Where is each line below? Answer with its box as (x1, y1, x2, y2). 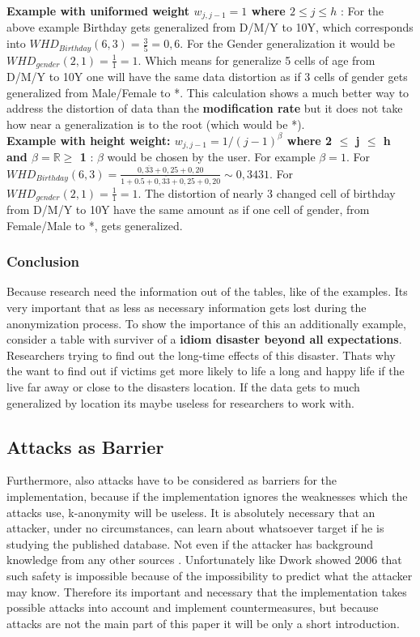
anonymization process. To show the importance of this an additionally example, (6, 314, 406, 331)
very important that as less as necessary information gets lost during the (6, 299, 367, 316)
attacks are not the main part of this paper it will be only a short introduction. (6, 614, 400, 631)
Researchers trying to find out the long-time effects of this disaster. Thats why (6, 346, 396, 363)
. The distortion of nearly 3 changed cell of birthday (138, 184, 396, 201)
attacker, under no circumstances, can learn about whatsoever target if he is (6, 519, 384, 537)
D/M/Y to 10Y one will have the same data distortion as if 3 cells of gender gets (6, 67, 408, 84)
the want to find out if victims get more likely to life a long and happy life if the (6, 362, 405, 379)
